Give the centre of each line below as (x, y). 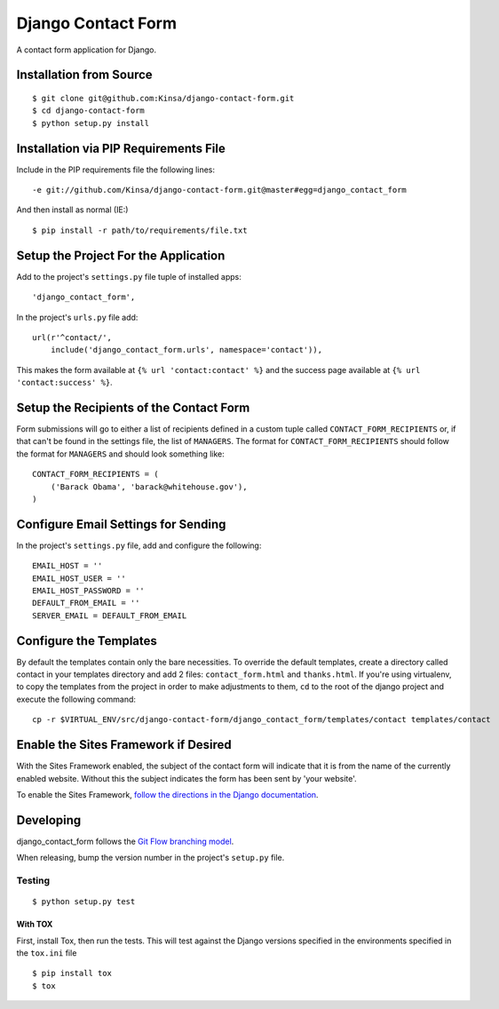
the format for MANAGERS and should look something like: (121, 454)
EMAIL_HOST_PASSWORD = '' (89, 591)
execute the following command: (76, 699)
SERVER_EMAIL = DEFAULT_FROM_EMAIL (110, 616)
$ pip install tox (72, 973)
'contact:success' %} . (64, 383)
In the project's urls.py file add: (77, 317)
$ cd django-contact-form (89, 111)
